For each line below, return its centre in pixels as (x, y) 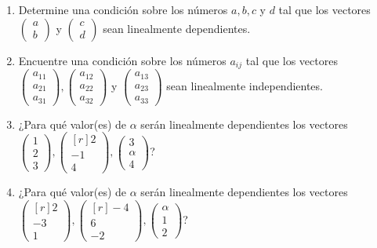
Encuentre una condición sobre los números (122, 60)
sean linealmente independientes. (245, 85)
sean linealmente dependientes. (177, 28)
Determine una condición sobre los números (123, 9)
